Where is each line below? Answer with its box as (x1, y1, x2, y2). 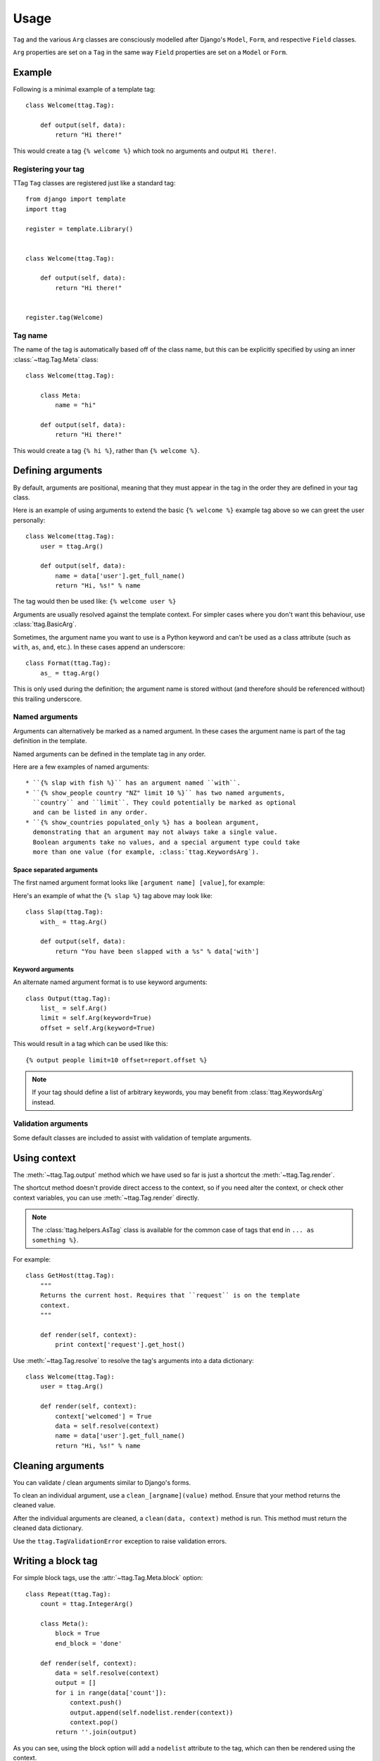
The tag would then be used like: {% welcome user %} (13, 597, 177, 606)
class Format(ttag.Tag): (25, 659, 111, 667)
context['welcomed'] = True (55, 1412, 152, 1420)
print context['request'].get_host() (55, 1340, 186, 1349)
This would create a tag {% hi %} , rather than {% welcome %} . (13, 446, 200, 454)
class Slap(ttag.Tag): (25, 908, 104, 916)
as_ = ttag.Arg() (39, 669, 100, 677)
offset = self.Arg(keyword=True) (39, 1023, 156, 1032)
